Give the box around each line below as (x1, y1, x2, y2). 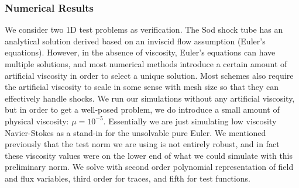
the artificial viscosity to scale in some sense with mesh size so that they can (5, 81, 279, 93)
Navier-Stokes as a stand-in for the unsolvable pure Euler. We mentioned (5, 126, 266, 138)
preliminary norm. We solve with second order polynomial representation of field (5, 161, 294, 173)
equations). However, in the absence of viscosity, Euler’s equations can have (5, 46, 276, 58)
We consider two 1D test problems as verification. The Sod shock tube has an (5, 23, 283, 36)
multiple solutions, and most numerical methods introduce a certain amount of (5, 58, 287, 69)
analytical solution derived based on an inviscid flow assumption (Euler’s (5, 34, 266, 47)
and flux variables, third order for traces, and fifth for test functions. (5, 172, 250, 184)
